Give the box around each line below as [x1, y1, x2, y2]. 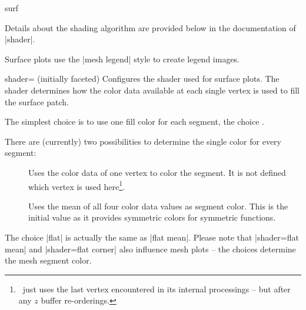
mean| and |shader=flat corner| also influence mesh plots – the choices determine [5, 242, 296, 255]
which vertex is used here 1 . [28, 178, 125, 192]
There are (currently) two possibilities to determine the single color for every [5, 135, 281, 147]
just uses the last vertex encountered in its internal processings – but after [22, 282, 291, 295]
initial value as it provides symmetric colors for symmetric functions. [28, 211, 276, 224]
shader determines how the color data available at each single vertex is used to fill [5, 84, 300, 96]
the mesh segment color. [5, 254, 92, 266]
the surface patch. [5, 95, 69, 108]
